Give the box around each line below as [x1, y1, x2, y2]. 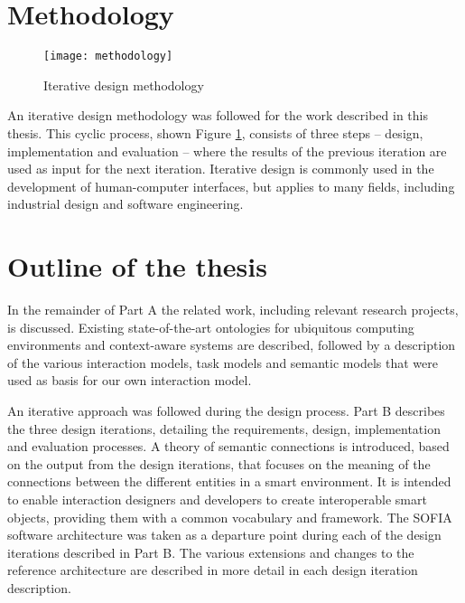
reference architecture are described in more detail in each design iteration [7, 561, 418, 579]
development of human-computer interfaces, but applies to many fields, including [7, 176, 455, 195]
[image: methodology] [43, 50, 173, 63]
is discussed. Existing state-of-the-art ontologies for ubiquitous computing [7, 317, 414, 336]
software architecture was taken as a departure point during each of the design [7, 525, 442, 544]
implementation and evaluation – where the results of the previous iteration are [7, 141, 447, 160]
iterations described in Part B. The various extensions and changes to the [7, 542, 414, 561]
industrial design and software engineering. [7, 194, 244, 213]
